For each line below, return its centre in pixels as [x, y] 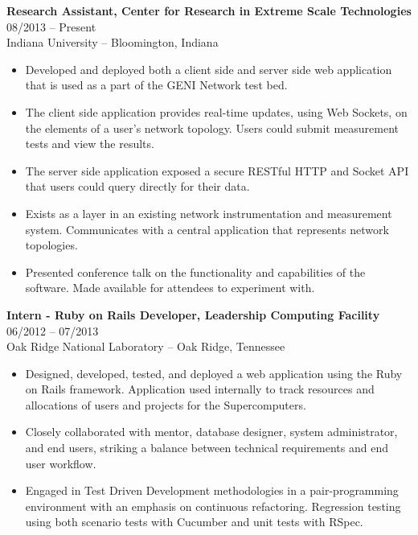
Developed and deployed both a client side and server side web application [209, 69]
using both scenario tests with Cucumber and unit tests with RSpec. [194, 522]
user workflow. [61, 463]
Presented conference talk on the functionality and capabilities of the [195, 272]
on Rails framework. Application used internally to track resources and [200, 389]
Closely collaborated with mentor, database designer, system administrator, [211, 432]
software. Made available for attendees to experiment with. [170, 288]
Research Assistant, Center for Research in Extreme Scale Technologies [209, 10]
